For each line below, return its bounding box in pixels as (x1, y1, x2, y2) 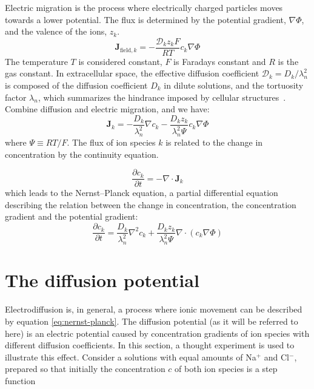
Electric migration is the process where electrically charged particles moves (5, 1, 283, 13)
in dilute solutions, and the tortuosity (164, 79, 304, 92)
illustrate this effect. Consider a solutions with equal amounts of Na (5, 350, 256, 363)
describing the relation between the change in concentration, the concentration (5, 198, 296, 211)
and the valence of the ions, (5, 25, 107, 38)
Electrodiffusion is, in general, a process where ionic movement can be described (5, 303, 302, 316)
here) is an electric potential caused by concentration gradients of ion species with (5, 326, 310, 339)
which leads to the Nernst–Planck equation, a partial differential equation (5, 186, 278, 199)
